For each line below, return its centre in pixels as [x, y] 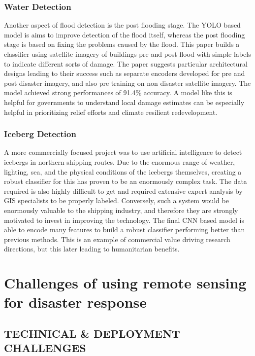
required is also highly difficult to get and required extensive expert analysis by [123, 191]
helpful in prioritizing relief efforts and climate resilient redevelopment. [111, 112]
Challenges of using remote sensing [125, 283]
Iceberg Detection [40, 134]
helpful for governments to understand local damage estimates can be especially [124, 102]
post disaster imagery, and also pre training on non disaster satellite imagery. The [127, 83]
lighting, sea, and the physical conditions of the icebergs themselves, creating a [123, 171]
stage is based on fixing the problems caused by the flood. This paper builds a [122, 44]
